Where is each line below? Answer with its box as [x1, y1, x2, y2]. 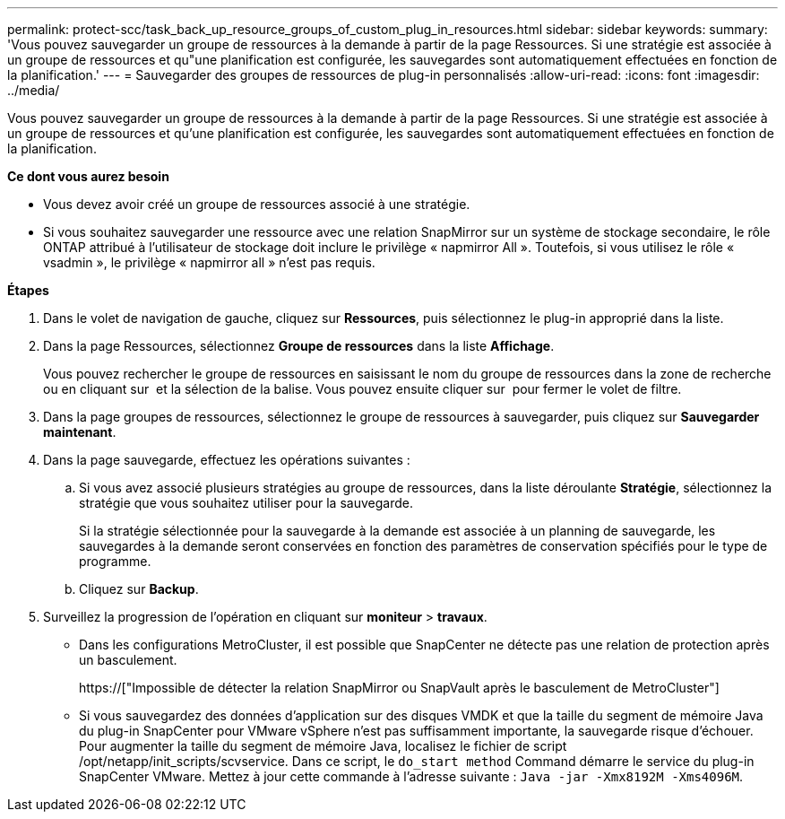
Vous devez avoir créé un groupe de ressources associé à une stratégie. [43, 196, 470, 212]
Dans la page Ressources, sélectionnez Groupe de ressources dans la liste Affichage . [43, 338, 555, 353]
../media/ [7, 83, 60, 98]
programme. [79, 553, 151, 569]
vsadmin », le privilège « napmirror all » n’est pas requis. [43, 255, 375, 270]
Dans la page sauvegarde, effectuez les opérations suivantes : [43, 452, 410, 467]
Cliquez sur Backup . [79, 581, 199, 597]
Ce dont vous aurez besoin [7, 169, 169, 184]
